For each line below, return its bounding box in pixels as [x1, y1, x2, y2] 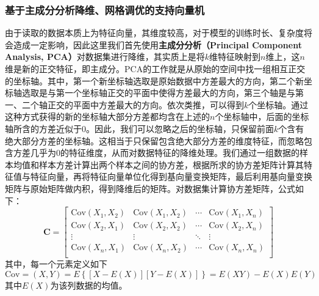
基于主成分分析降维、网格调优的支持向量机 [5, 2, 205, 17]
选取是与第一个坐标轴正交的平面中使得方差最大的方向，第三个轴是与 [21, 86, 295, 99]
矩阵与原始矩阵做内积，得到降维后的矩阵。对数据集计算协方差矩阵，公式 [5, 182, 295, 194]
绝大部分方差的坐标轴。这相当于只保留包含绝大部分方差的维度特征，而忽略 [5, 134, 304, 147]
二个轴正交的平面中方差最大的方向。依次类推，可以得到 [21, 98, 244, 111]
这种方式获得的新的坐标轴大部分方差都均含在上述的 [5, 110, 210, 123]
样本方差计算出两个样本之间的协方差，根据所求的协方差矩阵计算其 [38, 158, 304, 171]
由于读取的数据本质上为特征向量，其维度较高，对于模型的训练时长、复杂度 [5, 26, 304, 39]
